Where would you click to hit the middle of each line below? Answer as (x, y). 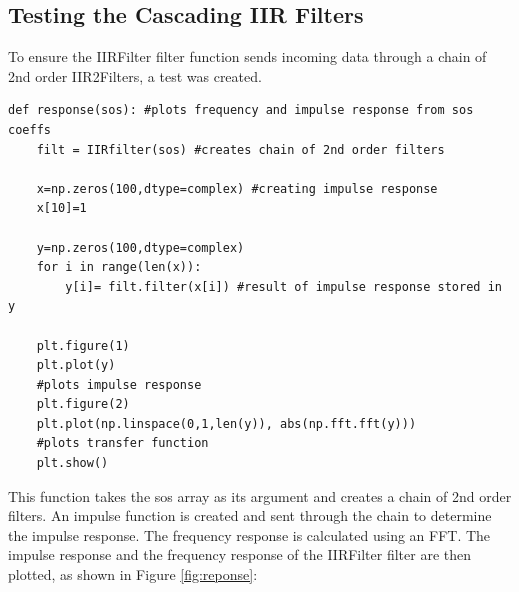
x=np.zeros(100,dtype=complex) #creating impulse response (237, 188)
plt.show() (72, 463)
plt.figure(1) (83, 345)
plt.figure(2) (83, 404)
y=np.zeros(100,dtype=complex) (140, 247)
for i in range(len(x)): (119, 267)
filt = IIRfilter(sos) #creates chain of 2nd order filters (240, 149)
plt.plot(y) (76, 365)
